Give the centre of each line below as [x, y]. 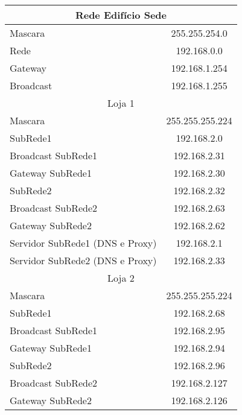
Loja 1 [121, 103]
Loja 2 [121, 278]
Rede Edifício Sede [121, 15]
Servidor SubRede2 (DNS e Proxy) [83, 260]
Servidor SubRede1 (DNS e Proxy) [83, 243]
